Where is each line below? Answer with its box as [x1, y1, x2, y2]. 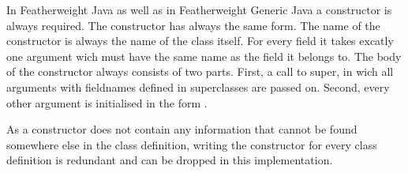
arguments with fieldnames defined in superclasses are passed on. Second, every [6, 78, 390, 95]
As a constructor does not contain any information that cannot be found [6, 121, 357, 137]
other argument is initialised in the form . [6, 94, 208, 111]
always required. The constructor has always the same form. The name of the [6, 17, 380, 33]
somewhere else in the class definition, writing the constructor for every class [6, 136, 377, 152]
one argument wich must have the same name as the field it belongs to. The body [6, 47, 402, 64]
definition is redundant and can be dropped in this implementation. [6, 152, 333, 168]
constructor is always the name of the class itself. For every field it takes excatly [6, 32, 394, 49]
